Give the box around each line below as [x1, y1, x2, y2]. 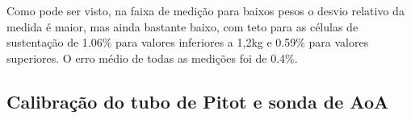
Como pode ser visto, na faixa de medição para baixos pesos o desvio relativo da [6, 2, 405, 18]
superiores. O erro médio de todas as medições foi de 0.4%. [6, 49, 298, 66]
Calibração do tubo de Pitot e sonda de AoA [6, 88, 389, 113]
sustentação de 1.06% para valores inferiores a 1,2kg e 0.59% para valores [6, 34, 369, 51]
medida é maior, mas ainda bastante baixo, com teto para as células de [6, 18, 359, 35]
